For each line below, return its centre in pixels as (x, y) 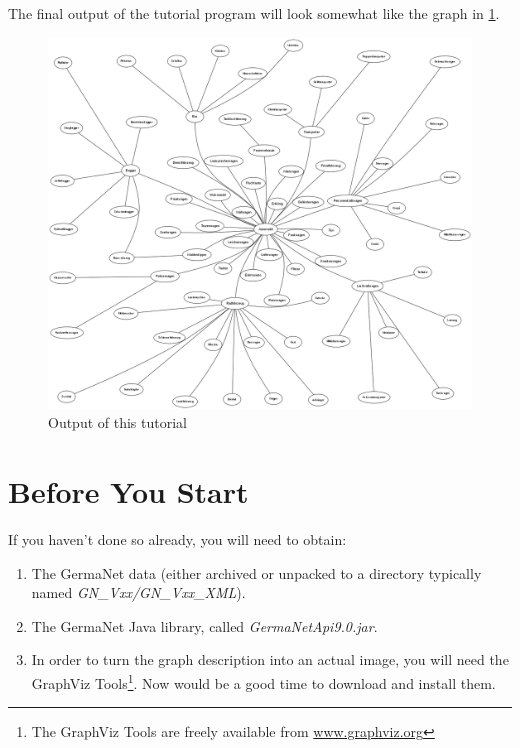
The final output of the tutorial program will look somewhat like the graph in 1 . (254, 13)
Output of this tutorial (117, 422)
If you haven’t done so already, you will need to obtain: (177, 538)
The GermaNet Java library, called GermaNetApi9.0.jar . (204, 625)
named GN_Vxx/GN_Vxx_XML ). (138, 592)
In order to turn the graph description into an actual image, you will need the (270, 659)
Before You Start (128, 490)
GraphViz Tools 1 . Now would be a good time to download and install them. (263, 681)
